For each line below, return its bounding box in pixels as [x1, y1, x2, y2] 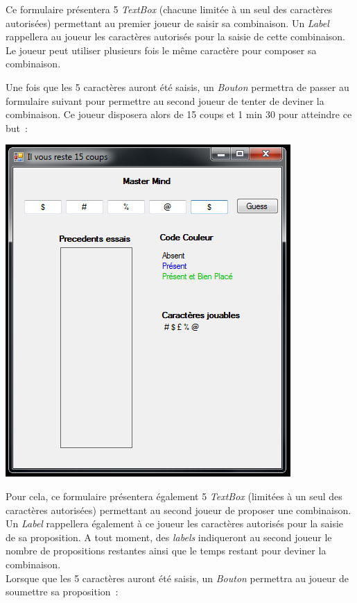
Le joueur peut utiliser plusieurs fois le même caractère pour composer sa [6, 42, 317, 57]
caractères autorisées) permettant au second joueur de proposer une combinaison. [6, 502, 351, 517]
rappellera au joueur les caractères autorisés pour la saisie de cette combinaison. [6, 29, 345, 44]
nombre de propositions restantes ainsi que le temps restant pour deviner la [6, 543, 326, 558]
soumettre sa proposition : [6, 584, 119, 599]
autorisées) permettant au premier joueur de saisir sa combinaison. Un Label [6, 15, 329, 30]
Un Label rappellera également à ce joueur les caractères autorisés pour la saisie [6, 516, 344, 531]
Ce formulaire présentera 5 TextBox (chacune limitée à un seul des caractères [6, 2, 333, 16]
